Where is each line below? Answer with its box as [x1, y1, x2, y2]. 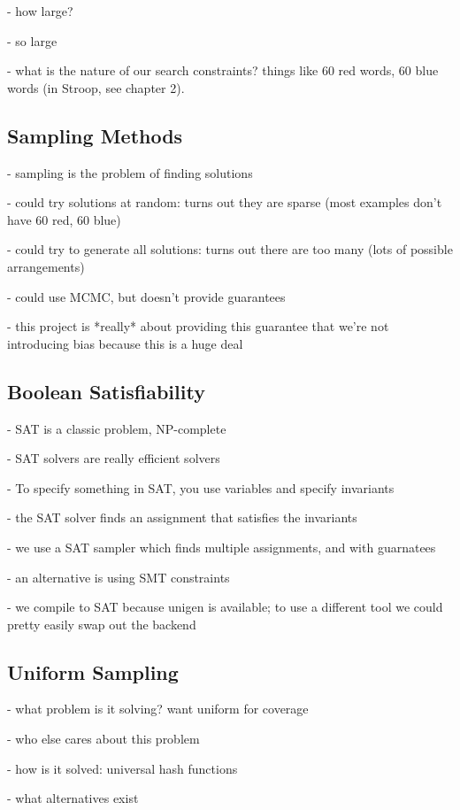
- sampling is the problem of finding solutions [7, 163, 253, 181]
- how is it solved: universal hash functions [7, 759, 238, 777]
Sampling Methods [7, 121, 183, 149]
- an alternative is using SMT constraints [7, 567, 230, 586]
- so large [7, 31, 57, 50]
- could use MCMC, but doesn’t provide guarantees [7, 287, 286, 305]
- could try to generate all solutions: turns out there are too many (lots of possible [7, 240, 453, 258]
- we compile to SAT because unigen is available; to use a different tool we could [7, 598, 443, 616]
